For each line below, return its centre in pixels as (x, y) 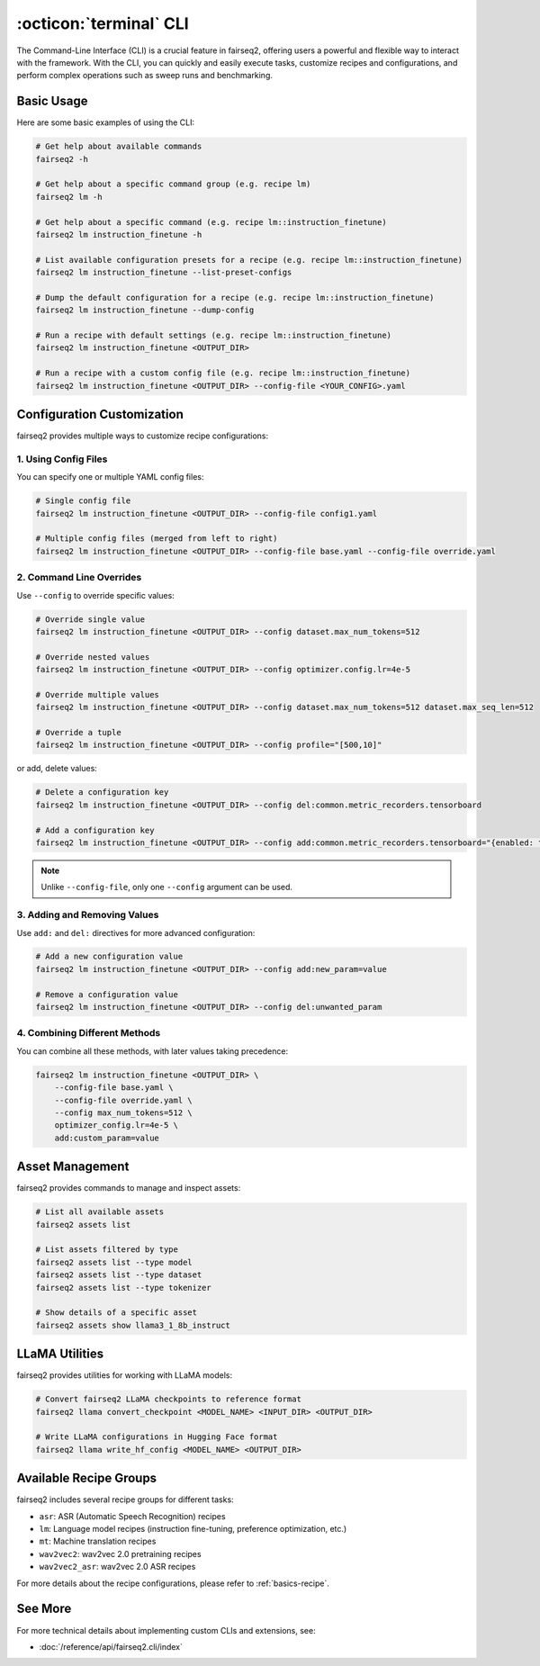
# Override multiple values (97, 694)
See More (44, 1609)
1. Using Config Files (62, 459)
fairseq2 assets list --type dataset (119, 1275)
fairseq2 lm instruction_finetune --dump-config (145, 310)
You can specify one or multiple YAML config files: (110, 477)
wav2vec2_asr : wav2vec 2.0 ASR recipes (117, 1567)
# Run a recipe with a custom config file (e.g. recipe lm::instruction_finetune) (223, 373)
